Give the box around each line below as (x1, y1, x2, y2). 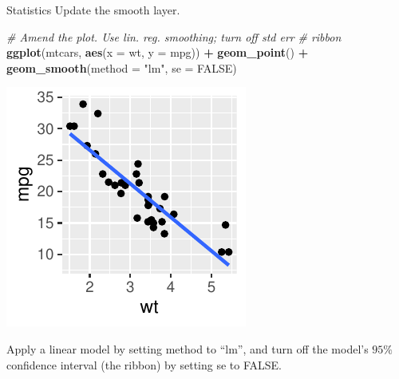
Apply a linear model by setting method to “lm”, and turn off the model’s (6, 340, 369, 357)
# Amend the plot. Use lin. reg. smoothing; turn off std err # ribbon (6, 28, 342, 45)
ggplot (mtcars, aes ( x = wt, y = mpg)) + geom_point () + (6, 44, 309, 61)
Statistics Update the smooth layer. (6, 2, 180, 18)
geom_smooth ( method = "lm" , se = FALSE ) (6, 59, 237, 76)
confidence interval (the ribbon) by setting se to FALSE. (6, 356, 282, 373)
